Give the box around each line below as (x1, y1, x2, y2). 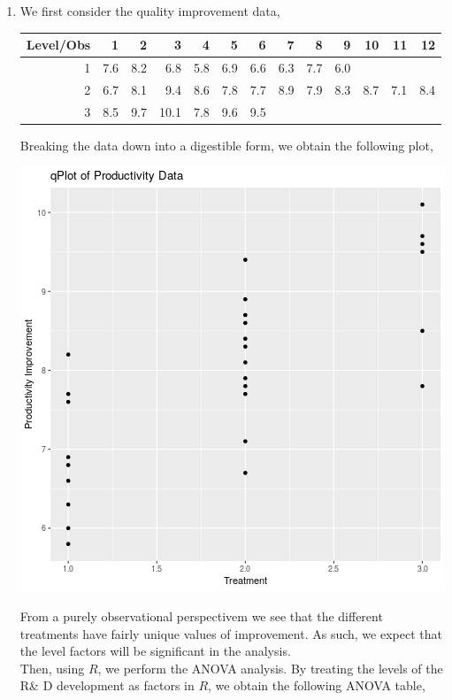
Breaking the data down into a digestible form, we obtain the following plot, (19, 135, 433, 154)
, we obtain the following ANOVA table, (208, 676, 425, 695)
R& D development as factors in (19, 676, 195, 695)
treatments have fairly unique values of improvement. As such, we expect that (19, 624, 442, 642)
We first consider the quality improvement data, (19, 2, 280, 19)
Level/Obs (26, 35, 91, 54)
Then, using (19, 658, 85, 677)
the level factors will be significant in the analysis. (19, 642, 291, 660)
